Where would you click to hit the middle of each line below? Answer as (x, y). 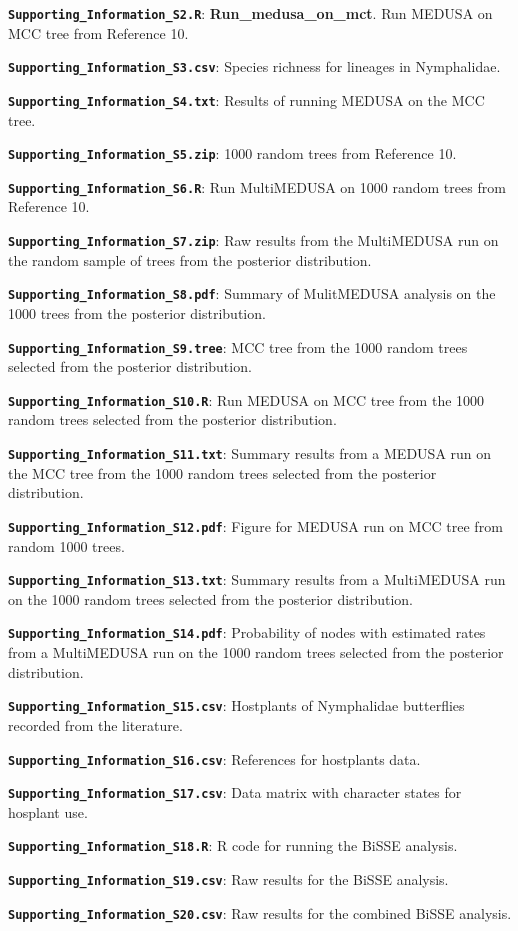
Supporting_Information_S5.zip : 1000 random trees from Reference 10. (232, 153)
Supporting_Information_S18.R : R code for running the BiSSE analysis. (233, 845)
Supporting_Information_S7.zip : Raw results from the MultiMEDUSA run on (253, 240)
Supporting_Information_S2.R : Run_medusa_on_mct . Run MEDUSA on (250, 13)
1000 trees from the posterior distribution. (137, 312)
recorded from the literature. (95, 724)
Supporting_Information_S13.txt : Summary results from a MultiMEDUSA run (257, 579)
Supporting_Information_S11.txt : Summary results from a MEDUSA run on (250, 453)
